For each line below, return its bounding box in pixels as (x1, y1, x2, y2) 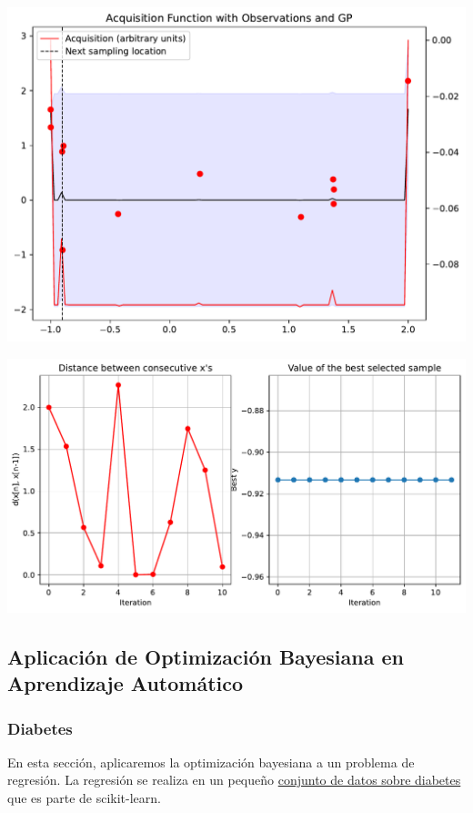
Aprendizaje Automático (7, 669, 244, 697)
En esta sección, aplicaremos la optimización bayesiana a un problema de (7, 752, 415, 771)
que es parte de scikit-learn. (7, 788, 161, 807)
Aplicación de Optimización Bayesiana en (7, 642, 404, 670)
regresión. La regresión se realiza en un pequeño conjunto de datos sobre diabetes (7, 770, 461, 789)
